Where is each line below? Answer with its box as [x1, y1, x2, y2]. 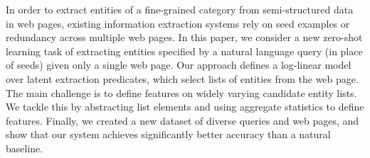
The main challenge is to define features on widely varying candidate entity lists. [6, 85, 357, 100]
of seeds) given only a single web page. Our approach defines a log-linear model [6, 57, 351, 72]
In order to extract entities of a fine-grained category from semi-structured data [6, 2, 354, 16]
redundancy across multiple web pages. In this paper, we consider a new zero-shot [6, 30, 363, 45]
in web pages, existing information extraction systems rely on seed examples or [6, 16, 350, 30]
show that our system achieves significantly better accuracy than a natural [6, 127, 331, 142]
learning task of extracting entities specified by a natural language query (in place [6, 43, 363, 58]
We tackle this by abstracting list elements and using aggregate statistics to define [6, 99, 364, 114]
